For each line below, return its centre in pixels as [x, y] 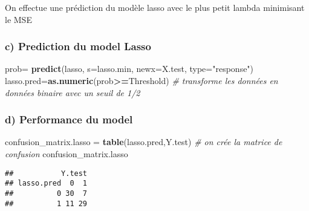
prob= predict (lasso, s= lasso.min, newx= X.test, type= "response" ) [129, 69]
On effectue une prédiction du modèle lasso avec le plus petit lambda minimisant [155, 7]
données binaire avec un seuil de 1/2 [73, 92]
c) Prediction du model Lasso [78, 46]
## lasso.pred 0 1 [46, 183]
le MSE [18, 19]
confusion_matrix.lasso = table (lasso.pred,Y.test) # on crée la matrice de [144, 142]
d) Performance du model [69, 119]
